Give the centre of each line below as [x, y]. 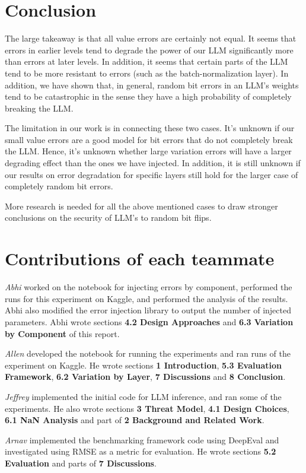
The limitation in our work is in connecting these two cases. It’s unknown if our [150, 128]
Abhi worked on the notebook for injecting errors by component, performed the [149, 287]
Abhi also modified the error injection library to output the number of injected [148, 310]
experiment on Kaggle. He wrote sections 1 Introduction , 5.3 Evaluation [143, 365]
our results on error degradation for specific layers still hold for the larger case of [152, 174]
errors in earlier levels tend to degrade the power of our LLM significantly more [149, 50]
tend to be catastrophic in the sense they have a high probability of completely [148, 96]
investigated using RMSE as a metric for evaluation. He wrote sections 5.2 [141, 451]
